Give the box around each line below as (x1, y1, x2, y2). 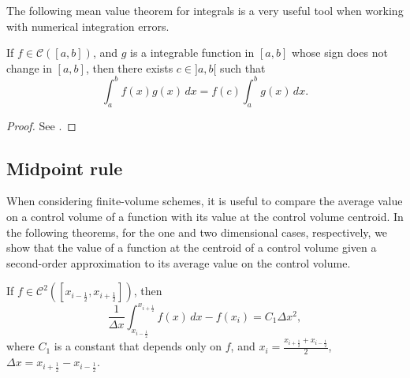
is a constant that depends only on (54, 338, 222, 354)
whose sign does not (291, 44, 388, 61)
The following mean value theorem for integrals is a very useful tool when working (6, 2, 404, 18)
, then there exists (85, 59, 173, 76)
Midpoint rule (6, 155, 123, 180)
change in (6, 59, 52, 76)
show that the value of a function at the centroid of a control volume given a (6, 239, 377, 256)
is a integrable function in (130, 44, 255, 61)
